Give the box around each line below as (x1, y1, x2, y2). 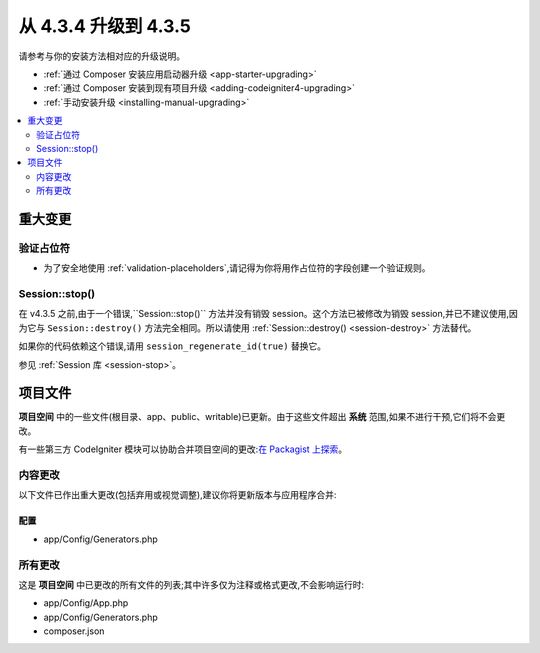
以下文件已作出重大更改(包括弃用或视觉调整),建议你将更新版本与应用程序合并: (18, 489, 337, 501)
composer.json (43, 625, 105, 637)
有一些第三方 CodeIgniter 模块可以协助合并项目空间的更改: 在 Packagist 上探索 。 (18, 443, 348, 455)
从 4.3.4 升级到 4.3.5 (18, 15, 192, 37)
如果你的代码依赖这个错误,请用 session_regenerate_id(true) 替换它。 (18, 340, 327, 352)
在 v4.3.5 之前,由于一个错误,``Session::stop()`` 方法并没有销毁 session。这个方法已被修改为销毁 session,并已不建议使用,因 (18, 308, 519, 320)
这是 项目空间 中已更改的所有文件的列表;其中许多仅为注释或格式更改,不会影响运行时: (18, 578, 365, 590)
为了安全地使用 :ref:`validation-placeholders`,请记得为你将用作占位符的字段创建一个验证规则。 (43, 262, 431, 274)
